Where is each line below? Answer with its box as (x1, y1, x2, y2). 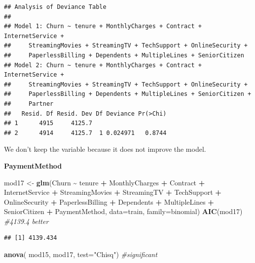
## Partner (4, 100, 54, 107)
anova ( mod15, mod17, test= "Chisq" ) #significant (4, 249, 157, 260)
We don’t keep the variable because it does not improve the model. (4, 144, 206, 154)
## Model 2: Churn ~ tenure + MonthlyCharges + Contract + (4, 61, 202, 69)
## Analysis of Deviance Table (4, 3, 107, 10)
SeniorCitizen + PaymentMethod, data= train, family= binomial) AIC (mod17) (4, 206, 243, 217)
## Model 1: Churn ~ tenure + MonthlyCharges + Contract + (4, 23, 202, 30)
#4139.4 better (4, 216, 49, 226)
